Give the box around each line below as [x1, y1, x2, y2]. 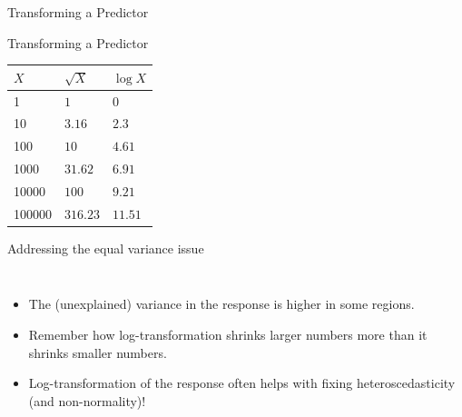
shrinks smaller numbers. [28, 343, 167, 362]
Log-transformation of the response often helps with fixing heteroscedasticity [28, 373, 456, 392]
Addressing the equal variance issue [7, 238, 204, 257]
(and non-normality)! [28, 391, 146, 410]
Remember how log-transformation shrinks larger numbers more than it [28, 325, 428, 344]
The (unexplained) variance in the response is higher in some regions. [28, 294, 415, 313]
